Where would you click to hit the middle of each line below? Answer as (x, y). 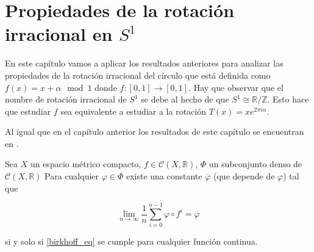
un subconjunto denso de (255, 164)
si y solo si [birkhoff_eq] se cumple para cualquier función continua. (131, 241)
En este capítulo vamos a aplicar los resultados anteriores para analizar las (144, 63)
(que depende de (244, 176)
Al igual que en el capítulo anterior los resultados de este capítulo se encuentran (155, 131)
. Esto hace (288, 99)
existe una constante (164, 176)
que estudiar (28, 111)
